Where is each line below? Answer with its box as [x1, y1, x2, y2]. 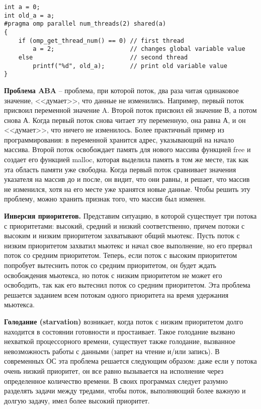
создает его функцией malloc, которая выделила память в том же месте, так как [4, 154, 249, 165]
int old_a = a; [4, 12, 55, 19]
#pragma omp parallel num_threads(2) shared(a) [4, 20, 166, 28]
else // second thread [18, 53, 188, 61]
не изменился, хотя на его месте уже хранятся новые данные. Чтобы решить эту [4, 183, 250, 194]
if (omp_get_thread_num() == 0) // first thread [18, 37, 184, 44]
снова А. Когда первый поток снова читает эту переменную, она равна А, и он [4, 114, 246, 125]
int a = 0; [4, 4, 40, 11]
